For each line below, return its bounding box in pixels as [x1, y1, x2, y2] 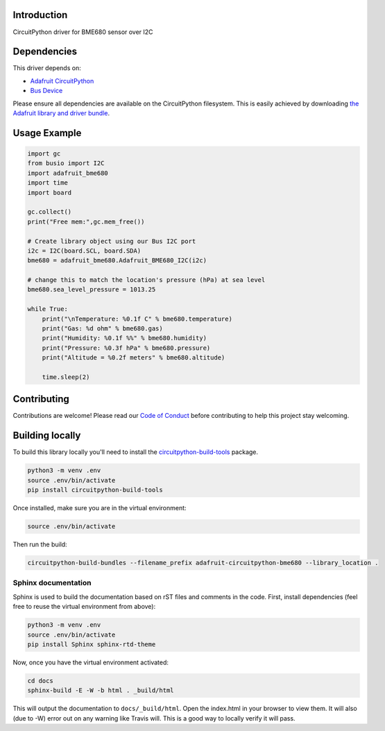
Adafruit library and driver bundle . [12, 108, 110, 117]
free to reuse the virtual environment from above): [12, 603, 156, 611]
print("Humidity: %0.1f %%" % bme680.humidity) [42, 334, 207, 342]
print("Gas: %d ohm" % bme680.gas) [42, 325, 163, 333]
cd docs [27, 677, 53, 684]
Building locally [12, 430, 81, 442]
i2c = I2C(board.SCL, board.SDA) [27, 246, 142, 255]
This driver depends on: [12, 64, 81, 72]
